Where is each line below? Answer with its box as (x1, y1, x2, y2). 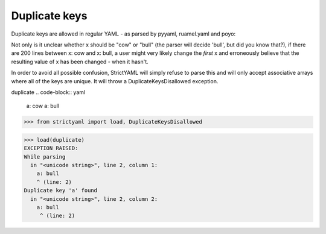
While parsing (24, 153, 66, 160)
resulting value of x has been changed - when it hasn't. (11, 58, 149, 65)
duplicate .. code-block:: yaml (11, 88, 86, 96)
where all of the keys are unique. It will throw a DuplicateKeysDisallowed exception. (11, 77, 219, 84)
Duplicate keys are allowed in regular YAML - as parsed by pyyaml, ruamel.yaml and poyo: (11, 30, 236, 37)
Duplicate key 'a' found (24, 187, 98, 194)
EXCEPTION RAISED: (24, 145, 78, 152)
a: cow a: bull (26, 103, 60, 110)
